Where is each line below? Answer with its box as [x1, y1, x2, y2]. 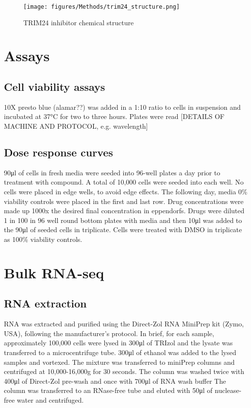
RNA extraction [4, 296, 87, 311]
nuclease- [215, 385, 242, 395]
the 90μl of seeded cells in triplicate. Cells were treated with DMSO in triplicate [4, 224, 242, 235]
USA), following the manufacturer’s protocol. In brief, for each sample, [4, 328, 215, 338]
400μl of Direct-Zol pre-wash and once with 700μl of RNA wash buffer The [4, 375, 226, 386]
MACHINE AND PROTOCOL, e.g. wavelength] [4, 121, 148, 131]
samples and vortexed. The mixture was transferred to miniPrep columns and [4, 357, 235, 367]
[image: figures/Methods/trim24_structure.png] [23, 3, 180, 10]
